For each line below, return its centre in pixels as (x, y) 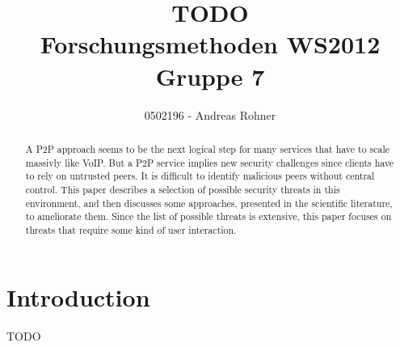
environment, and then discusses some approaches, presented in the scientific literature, (209, 203)
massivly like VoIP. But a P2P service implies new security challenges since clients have (210, 162)
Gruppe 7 (210, 76)
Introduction (78, 297)
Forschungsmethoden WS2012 (210, 44)
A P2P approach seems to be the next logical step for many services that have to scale (208, 148)
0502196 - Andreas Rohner (210, 114)
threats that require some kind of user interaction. (131, 229)
